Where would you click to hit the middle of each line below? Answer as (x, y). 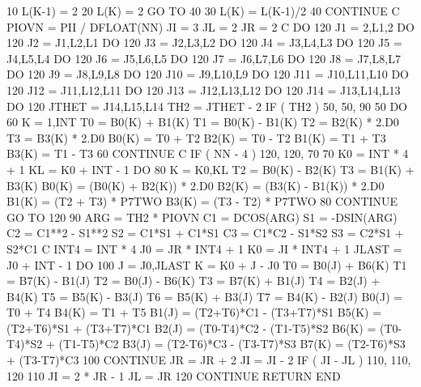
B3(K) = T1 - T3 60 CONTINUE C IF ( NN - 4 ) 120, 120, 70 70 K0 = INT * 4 (208, 153)
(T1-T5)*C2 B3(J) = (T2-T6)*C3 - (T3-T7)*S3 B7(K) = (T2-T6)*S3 (232, 344)
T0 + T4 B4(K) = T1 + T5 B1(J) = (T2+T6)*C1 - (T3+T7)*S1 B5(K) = (194, 312)
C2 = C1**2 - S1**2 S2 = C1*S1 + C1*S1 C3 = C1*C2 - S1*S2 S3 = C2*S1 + (205, 233)
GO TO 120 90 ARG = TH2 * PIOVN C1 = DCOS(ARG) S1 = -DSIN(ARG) (202, 217)
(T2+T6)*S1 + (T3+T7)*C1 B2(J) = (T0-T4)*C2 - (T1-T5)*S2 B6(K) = (191, 327)
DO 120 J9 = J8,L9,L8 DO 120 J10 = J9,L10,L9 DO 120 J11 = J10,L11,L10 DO (208, 74)
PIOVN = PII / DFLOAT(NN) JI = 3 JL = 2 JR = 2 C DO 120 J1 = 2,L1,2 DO (210, 26)
